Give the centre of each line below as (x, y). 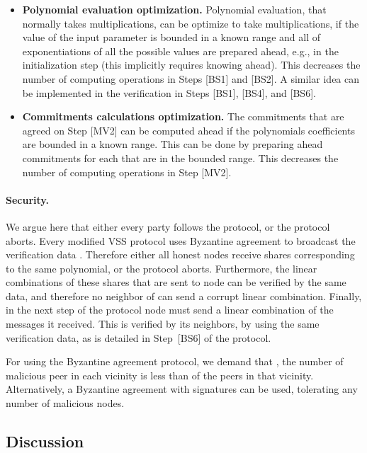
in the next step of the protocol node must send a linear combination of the (170, 310)
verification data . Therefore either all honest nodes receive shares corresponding (180, 254)
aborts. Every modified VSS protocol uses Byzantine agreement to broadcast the (181, 240)
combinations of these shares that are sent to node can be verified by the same (176, 282)
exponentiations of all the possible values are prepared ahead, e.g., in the (180, 51)
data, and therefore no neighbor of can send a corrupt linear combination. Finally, (184, 296)
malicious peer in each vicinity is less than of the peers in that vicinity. (160, 375)
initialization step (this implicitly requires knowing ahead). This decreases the (191, 65)
